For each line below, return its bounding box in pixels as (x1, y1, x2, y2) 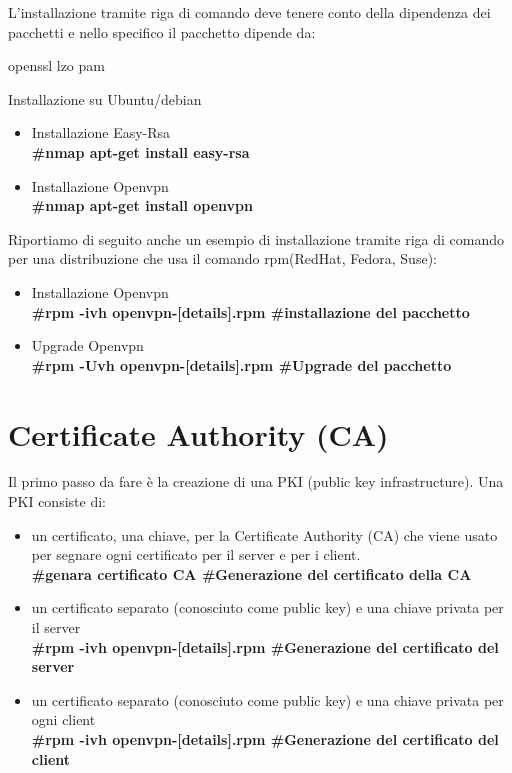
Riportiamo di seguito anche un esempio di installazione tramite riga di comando (8, 228, 504, 249)
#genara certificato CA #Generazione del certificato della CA (31, 563, 472, 584)
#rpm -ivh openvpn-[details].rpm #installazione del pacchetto (31, 301, 470, 322)
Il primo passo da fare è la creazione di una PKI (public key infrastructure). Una (8, 471, 504, 492)
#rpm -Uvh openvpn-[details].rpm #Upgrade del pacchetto (31, 354, 452, 375)
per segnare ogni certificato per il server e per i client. (31, 544, 361, 565)
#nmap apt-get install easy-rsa (31, 141, 250, 162)
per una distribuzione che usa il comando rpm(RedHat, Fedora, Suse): (8, 248, 437, 269)
